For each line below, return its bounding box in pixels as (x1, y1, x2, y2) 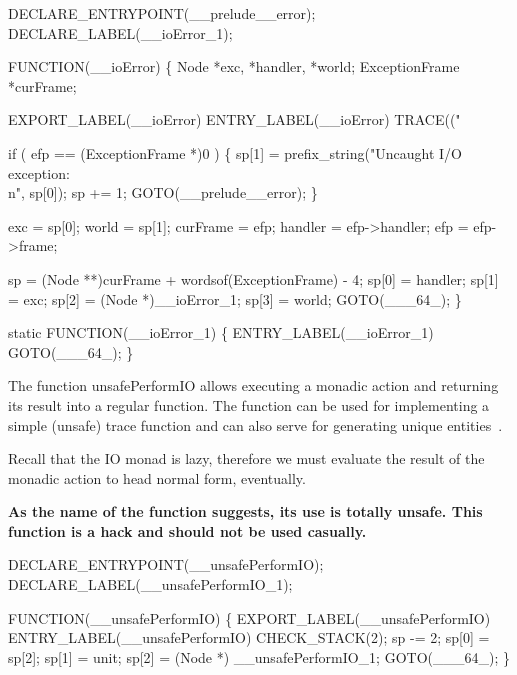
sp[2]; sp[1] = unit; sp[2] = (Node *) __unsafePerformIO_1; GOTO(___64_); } (8, 646, 510, 667)
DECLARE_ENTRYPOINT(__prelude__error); (8, 3, 316, 23)
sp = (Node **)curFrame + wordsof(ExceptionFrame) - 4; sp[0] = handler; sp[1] (8, 268, 499, 289)
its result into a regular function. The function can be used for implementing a (8, 394, 490, 415)
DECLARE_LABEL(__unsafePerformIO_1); (8, 574, 293, 595)
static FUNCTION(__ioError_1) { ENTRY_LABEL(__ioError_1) (8, 322, 434, 343)
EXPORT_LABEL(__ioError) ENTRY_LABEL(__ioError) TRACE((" (8, 109, 461, 130)
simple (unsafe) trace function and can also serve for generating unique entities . (8, 414, 503, 435)
